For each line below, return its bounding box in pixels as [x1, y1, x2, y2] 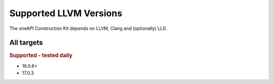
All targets [9, 38, 43, 47]
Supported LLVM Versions [9, 8, 123, 19]
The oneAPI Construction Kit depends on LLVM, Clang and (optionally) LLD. [9, 25, 167, 31]
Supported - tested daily [9, 52, 73, 59]
